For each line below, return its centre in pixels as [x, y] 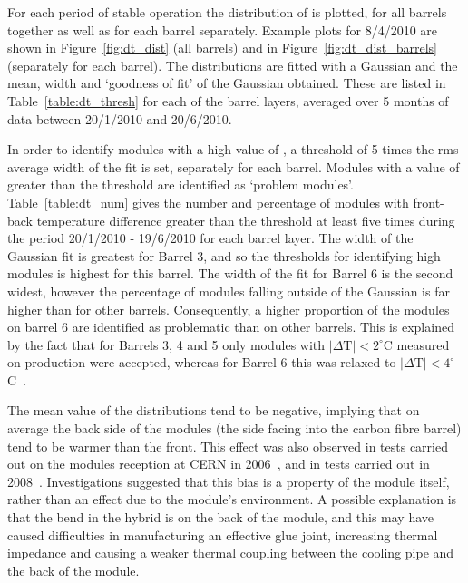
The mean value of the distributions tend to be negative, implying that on [214, 410]
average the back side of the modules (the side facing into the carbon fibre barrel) [234, 428]
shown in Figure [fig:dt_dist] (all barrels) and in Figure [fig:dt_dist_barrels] [223, 48]
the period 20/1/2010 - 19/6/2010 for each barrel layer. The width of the [210, 238]
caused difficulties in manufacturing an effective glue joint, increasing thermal [223, 534]
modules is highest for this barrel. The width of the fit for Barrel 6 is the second [230, 273]
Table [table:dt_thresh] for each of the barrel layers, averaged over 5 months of [228, 100]
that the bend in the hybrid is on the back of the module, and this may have [220, 517]
